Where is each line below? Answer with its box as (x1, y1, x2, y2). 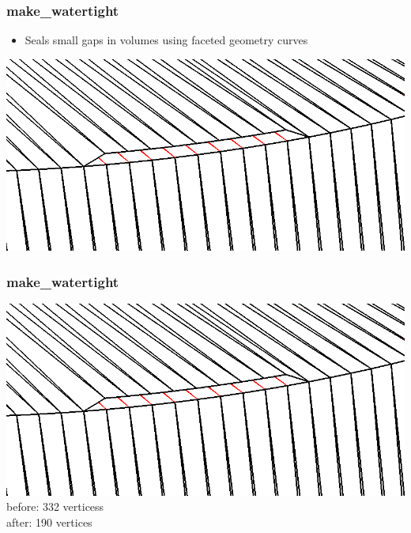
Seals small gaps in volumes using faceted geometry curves (25, 32, 308, 48)
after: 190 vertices (6, 513, 92, 530)
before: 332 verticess (6, 498, 104, 515)
